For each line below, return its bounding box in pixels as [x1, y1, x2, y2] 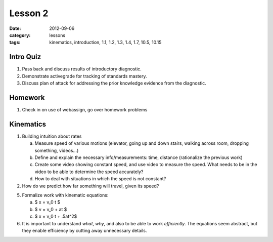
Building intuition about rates [22, 133, 82, 139]
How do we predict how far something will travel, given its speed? [22, 183, 159, 189]
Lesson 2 [9, 8, 49, 19]
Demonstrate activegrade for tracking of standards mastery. [22, 73, 147, 79]
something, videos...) [34, 147, 79, 153]
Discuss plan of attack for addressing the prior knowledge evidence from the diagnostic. [22, 80, 207, 86]
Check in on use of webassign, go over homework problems [22, 106, 148, 112]
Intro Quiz [9, 53, 41, 61]
